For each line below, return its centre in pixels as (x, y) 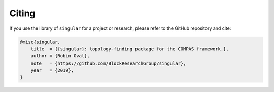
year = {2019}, (52, 70)
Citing (22, 13)
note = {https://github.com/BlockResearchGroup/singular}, (108, 63)
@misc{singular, (40, 42)
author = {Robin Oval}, (60, 56)
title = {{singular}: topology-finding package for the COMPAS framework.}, (130, 49)
